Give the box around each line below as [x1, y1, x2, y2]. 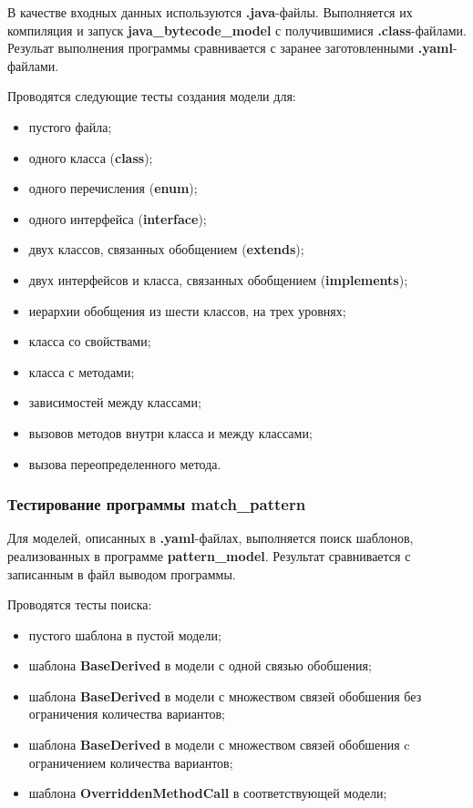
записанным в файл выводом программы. [7, 564, 236, 583]
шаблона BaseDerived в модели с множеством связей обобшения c [28, 735, 410, 754]
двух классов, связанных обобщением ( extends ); [28, 240, 304, 259]
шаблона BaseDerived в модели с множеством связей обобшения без [28, 686, 422, 705]
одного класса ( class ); [28, 148, 153, 167]
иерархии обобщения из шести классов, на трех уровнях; [28, 301, 346, 320]
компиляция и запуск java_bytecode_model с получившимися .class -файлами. [7, 20, 467, 39]
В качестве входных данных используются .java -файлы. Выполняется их [7, 3, 413, 21]
